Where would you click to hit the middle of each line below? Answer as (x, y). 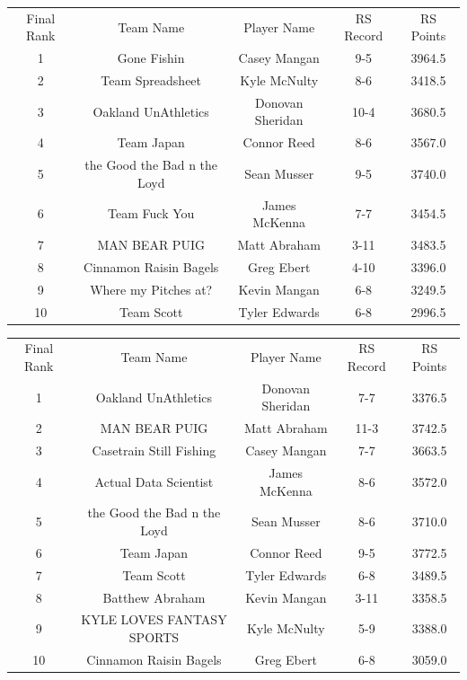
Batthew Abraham (154, 597)
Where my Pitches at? (151, 289)
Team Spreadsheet (151, 80)
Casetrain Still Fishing (154, 450)
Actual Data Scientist (154, 481)
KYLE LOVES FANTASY (154, 619)
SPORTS (154, 636)
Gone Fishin (151, 58)
